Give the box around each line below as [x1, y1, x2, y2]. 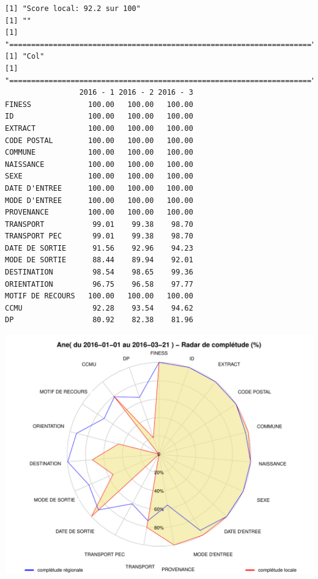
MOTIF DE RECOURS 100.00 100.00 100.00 [5, 292, 193, 301]
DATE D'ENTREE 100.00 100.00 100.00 [5, 183, 193, 193]
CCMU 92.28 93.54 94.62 [5, 303, 193, 312]
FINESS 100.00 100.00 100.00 [5, 100, 193, 109]
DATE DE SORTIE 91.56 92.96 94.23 [5, 243, 193, 253]
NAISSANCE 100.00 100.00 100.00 [5, 160, 193, 169]
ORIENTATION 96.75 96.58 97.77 [5, 279, 193, 289]
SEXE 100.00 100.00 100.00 [5, 172, 193, 181]
